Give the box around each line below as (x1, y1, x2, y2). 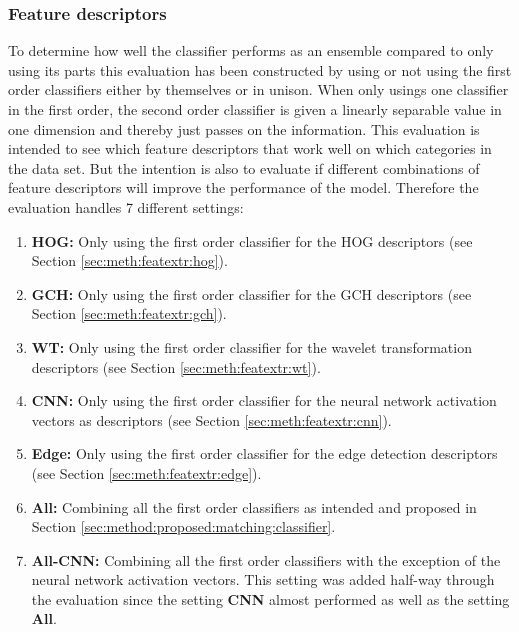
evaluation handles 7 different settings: (8, 196, 244, 217)
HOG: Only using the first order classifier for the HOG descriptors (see (31, 230, 473, 251)
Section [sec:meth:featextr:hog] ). (31, 250, 228, 271)
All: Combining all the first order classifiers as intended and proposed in (31, 496, 477, 517)
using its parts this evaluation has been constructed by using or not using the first (8, 59, 512, 80)
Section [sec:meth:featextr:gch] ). (31, 303, 227, 324)
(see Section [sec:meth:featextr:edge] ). (31, 462, 262, 483)
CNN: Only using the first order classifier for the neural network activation (31, 390, 497, 411)
